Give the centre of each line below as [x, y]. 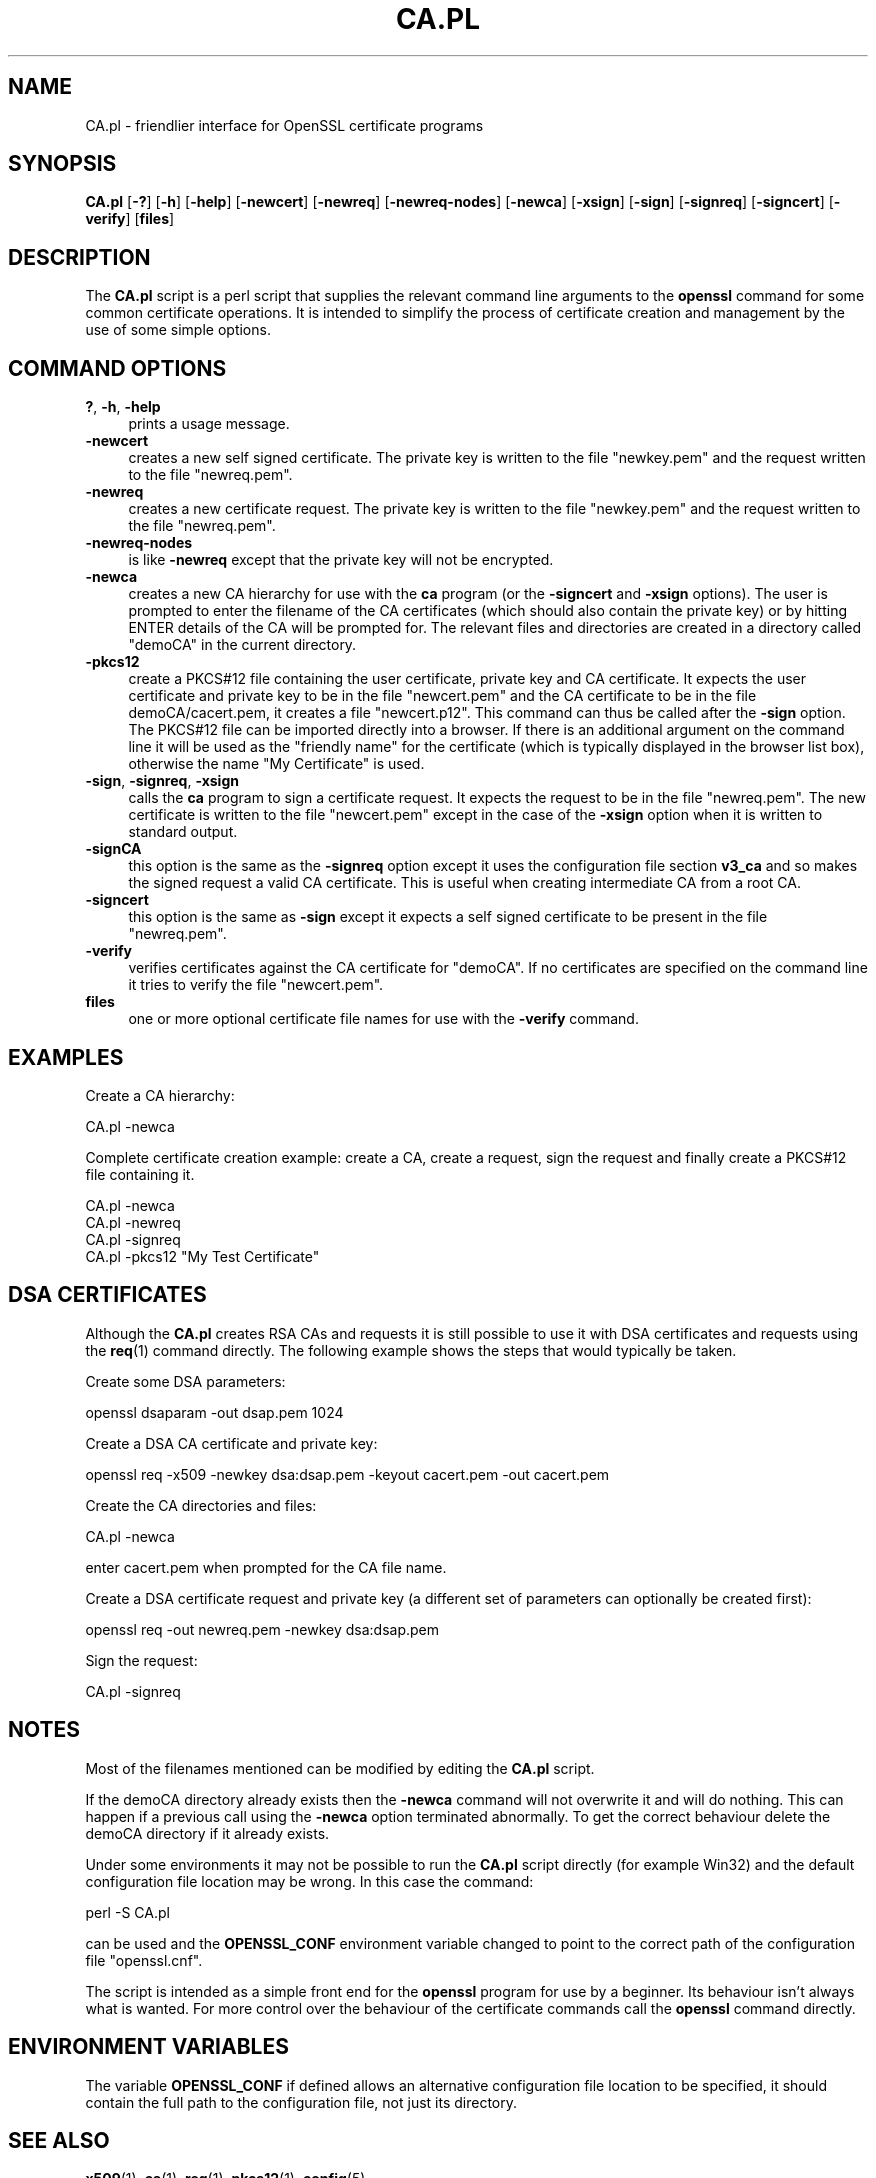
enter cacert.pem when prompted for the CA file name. [266, 1567]
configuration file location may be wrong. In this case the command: [309, 1881]
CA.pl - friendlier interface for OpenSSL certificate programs [284, 125]
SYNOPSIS [62, 164]
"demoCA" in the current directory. [242, 645]
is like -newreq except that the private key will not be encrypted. [341, 560]
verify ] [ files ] [130, 219]
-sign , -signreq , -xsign [162, 781]
